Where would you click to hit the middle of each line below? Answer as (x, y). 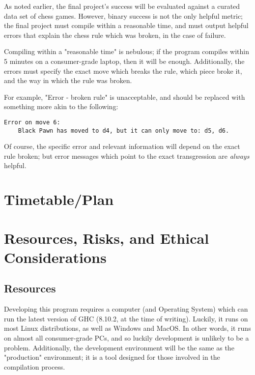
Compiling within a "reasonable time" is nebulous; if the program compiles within (127, 51)
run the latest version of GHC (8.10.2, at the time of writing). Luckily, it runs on (126, 318)
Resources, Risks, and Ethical (107, 238)
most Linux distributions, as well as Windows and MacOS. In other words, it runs (127, 328)
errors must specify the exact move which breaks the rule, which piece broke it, (123, 71)
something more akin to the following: (61, 106)
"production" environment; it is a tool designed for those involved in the (112, 357)
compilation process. (35, 366)
